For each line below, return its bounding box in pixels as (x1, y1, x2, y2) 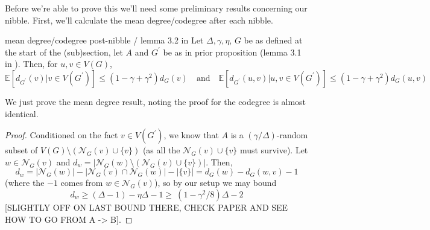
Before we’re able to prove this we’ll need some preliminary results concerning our (5, 2, 308, 14)
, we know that (163, 129, 219, 141)
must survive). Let (239, 144, 308, 156)
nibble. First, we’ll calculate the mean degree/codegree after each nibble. (5, 13, 273, 26)
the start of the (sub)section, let (5, 45, 123, 58)
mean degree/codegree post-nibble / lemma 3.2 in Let (5, 34, 204, 46)
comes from (60, 176, 103, 189)
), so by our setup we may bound (154, 176, 277, 189)
